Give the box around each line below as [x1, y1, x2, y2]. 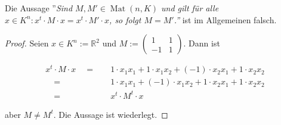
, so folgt [109, 13, 141, 26]
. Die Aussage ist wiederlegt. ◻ [53, 108, 168, 120]
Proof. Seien [5, 37, 49, 49]
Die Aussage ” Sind [5, 2, 73, 14]
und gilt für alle [161, 2, 219, 14]
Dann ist [189, 37, 220, 49]
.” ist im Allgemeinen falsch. [174, 13, 277, 26]
